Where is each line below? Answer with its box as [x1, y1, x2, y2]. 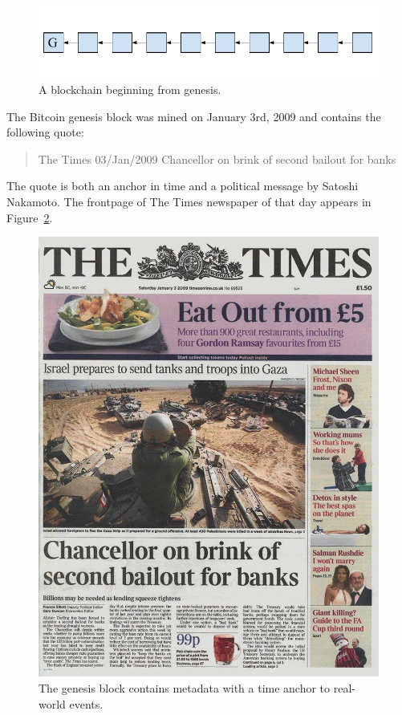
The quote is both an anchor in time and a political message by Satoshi [6, 177, 359, 194]
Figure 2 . [6, 209, 53, 225]
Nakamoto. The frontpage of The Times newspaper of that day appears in [6, 193, 372, 210]
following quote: [6, 124, 84, 140]
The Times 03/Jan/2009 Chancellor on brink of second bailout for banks [38, 150, 396, 167]
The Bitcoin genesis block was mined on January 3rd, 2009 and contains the [6, 108, 381, 124]
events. [69, 695, 104, 712]
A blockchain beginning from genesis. [39, 81, 221, 98]
